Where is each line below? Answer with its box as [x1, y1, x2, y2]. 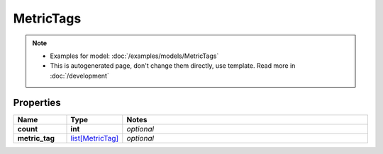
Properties [13, 96, 61, 109]
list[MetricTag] [70, 133, 119, 143]
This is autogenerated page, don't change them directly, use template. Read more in [50, 61, 296, 70]
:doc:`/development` [50, 71, 109, 80]
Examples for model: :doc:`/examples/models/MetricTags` [50, 52, 219, 60]
